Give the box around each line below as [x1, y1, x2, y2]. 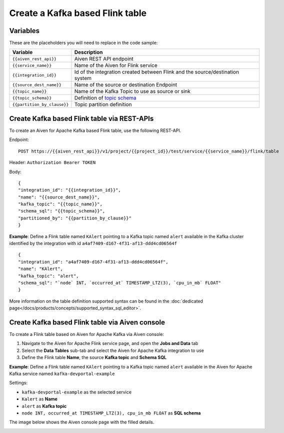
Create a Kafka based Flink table [9, 7, 147, 18]
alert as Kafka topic [21, 403, 67, 409]
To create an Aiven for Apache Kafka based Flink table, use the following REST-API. [9, 127, 181, 133]
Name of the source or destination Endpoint [74, 81, 177, 88]
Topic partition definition [74, 101, 132, 108]
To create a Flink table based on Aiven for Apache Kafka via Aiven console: [9, 331, 164, 337]
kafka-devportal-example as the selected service [21, 389, 132, 395]
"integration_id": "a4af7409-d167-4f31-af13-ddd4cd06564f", [18, 259, 168, 264]
